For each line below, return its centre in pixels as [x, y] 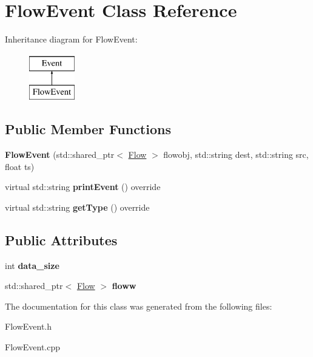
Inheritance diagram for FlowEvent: [71, 39]
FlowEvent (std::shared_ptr [60, 155]
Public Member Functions [88, 129]
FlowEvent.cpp [33, 347]
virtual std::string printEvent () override [83, 187]
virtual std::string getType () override [77, 207]
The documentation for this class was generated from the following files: [139, 306]
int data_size [32, 265]
